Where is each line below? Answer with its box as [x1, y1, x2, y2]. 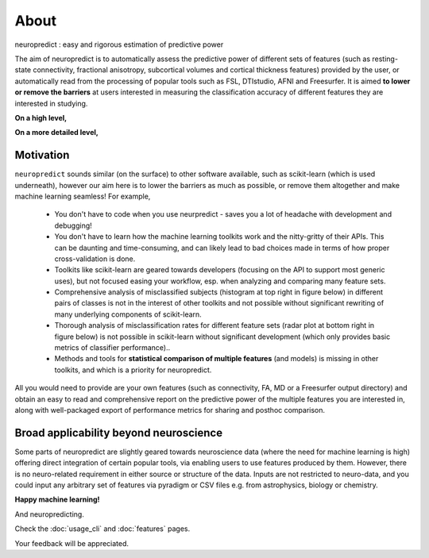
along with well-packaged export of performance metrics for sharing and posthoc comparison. [14, 406, 326, 414]
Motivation [14, 148, 70, 162]
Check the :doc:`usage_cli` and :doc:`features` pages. [14, 524, 191, 533]
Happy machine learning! [14, 495, 100, 504]
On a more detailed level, [14, 128, 99, 137]
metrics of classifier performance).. [54, 343, 171, 352]
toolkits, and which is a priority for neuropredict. [54, 365, 212, 375]
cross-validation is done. [54, 254, 136, 264]
